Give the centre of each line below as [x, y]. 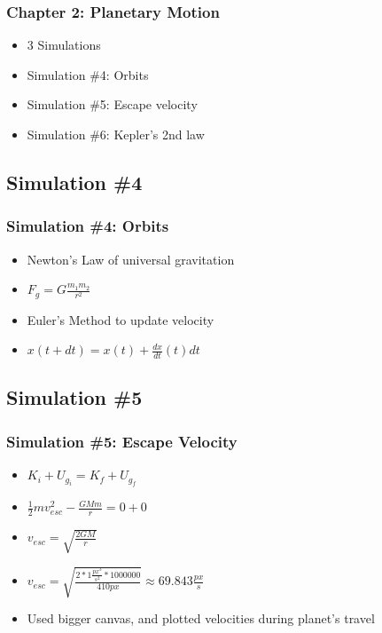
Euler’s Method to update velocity [121, 319]
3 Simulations [64, 45]
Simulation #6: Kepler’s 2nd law [116, 134]
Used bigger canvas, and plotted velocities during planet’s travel [201, 618]
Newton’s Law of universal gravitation [131, 259]
